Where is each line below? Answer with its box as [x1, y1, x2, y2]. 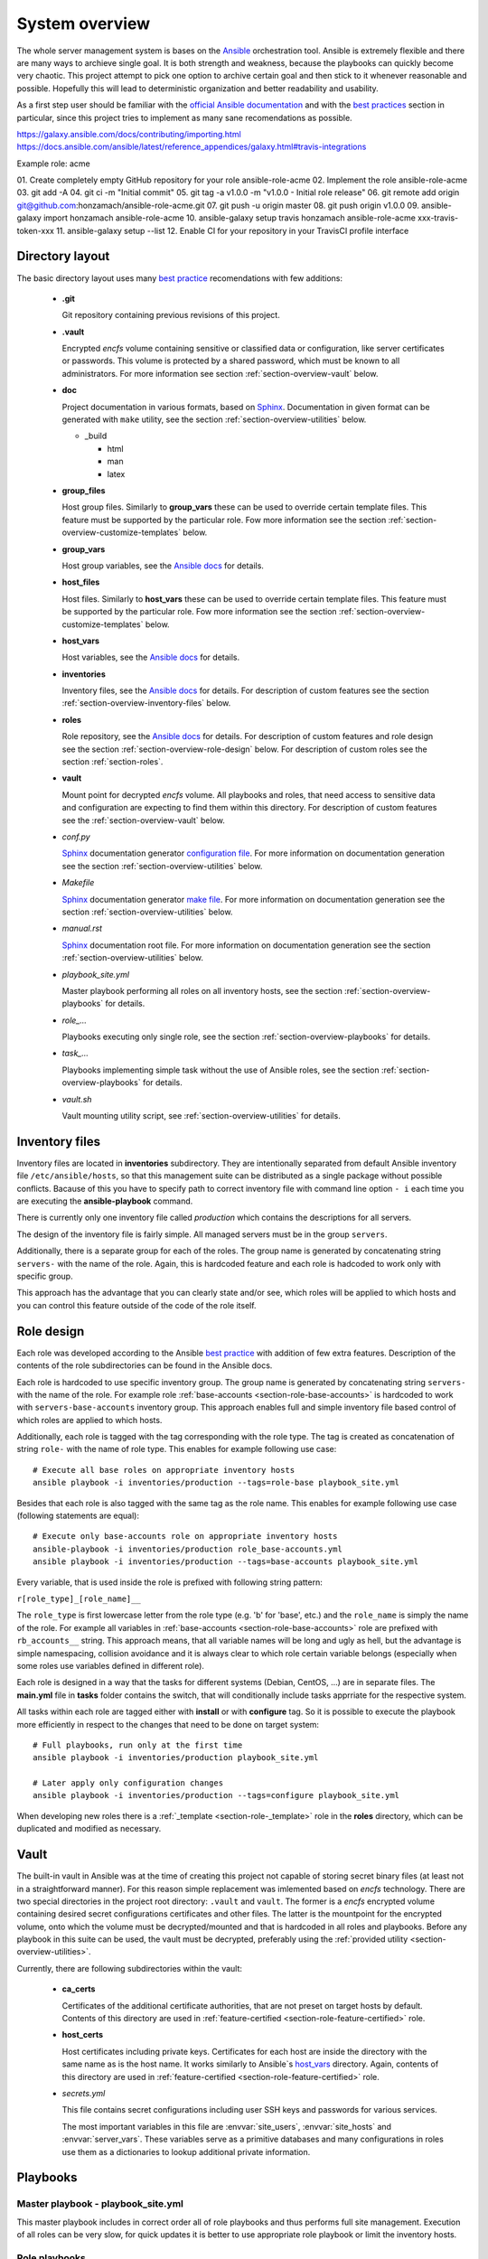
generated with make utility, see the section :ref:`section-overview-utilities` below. [61, 414, 367, 425]
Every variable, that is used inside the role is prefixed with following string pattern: [16, 1577, 323, 1588]
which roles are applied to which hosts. [16, 1414, 163, 1425]
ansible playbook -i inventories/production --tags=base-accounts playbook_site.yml [33, 1557, 419, 1567]
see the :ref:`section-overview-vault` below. [61, 814, 225, 826]
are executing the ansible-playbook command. [16, 1195, 193, 1206]
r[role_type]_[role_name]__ [16, 1593, 142, 1604]
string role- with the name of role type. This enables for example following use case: [16, 1444, 337, 1455]
